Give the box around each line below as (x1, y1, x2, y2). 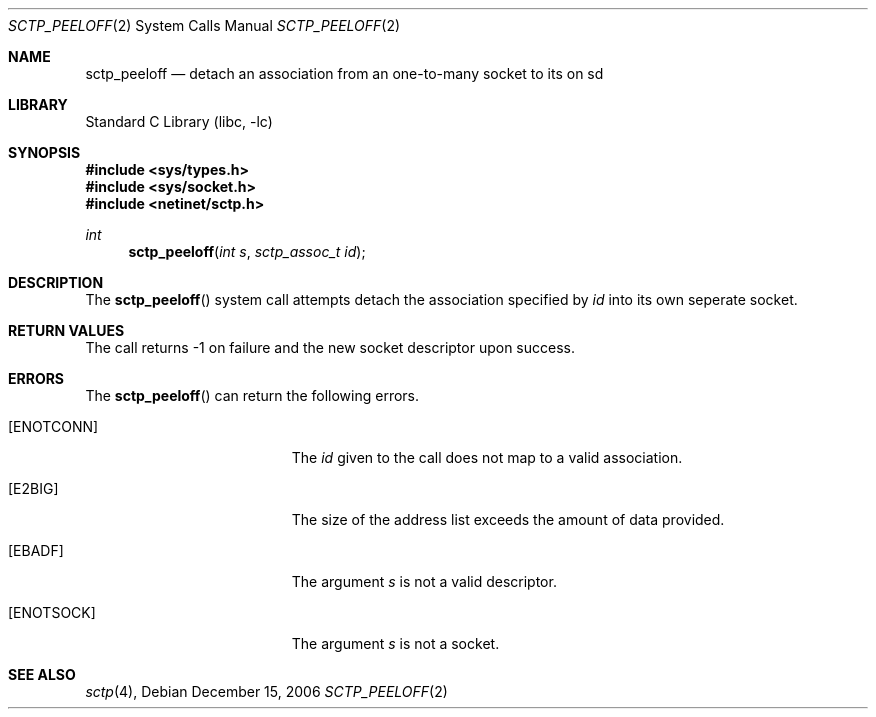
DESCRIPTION (8, 274, 104, 291)
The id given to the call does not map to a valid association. (291, 449, 683, 466)
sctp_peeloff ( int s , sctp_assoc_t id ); (128, 243, 366, 260)
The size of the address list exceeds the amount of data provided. (291, 511, 725, 528)
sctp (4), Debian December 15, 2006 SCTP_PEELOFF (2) (85, 683, 448, 700)
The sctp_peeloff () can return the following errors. (85, 387, 420, 404)
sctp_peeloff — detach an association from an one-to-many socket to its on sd (85, 65, 604, 82)
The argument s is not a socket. (291, 635, 500, 652)
